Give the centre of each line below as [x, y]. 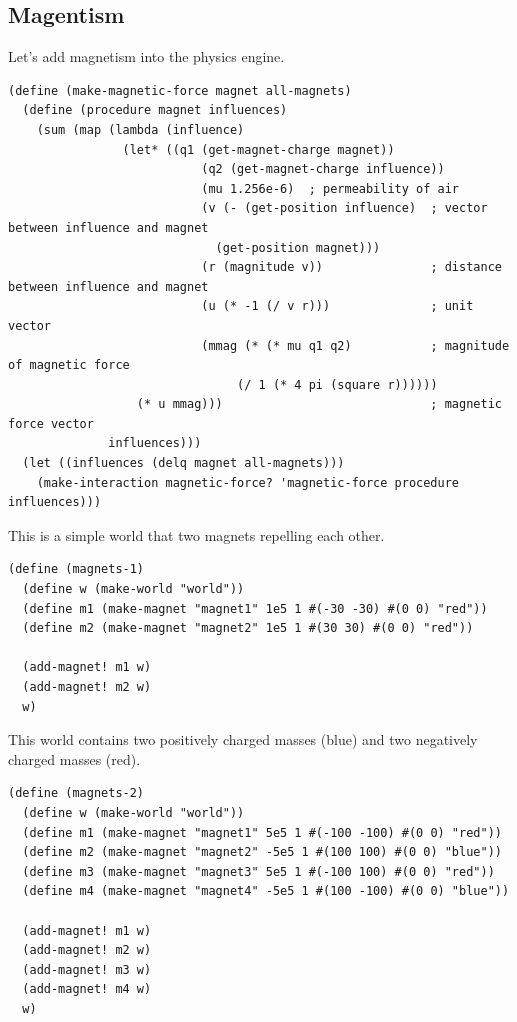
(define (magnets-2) [76, 793]
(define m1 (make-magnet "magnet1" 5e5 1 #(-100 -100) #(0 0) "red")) [262, 832]
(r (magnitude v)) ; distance [351, 267]
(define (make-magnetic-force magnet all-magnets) [180, 90]
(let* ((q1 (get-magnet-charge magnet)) [258, 149]
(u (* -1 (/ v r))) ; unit [337, 306]
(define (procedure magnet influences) [155, 110]
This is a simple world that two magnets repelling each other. [196, 534]
